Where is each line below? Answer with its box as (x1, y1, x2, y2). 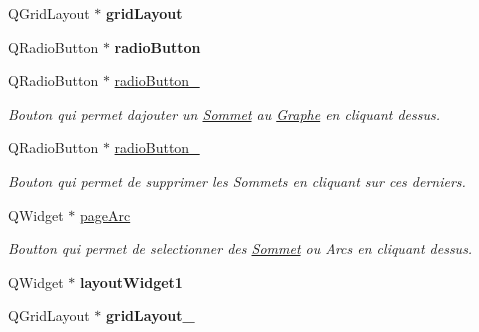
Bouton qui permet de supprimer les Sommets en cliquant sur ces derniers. (8, 170, 466, 191)
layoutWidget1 (79, 271, 183, 292)
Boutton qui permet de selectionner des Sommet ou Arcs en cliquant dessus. (8, 238, 473, 259)
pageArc (79, 204, 131, 225)
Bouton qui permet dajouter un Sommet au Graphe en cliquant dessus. (8, 103, 441, 124)
